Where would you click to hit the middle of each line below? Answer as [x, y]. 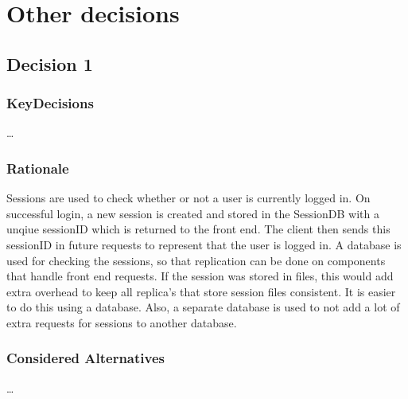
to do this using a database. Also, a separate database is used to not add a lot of [203, 307]
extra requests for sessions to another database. [122, 322]
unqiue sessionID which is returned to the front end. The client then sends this [198, 229]
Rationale [38, 168]
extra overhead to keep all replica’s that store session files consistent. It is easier [201, 291]
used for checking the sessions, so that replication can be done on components [196, 260]
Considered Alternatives [85, 358]
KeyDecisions [50, 103]
